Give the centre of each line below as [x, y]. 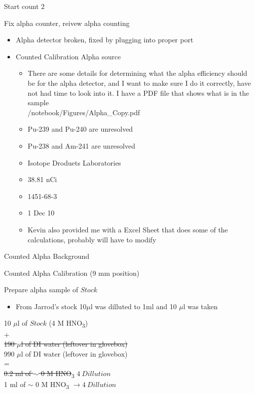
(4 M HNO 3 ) [68, 324]
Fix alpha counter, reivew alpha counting [67, 23]
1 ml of [15, 384]
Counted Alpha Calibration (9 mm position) [72, 273]
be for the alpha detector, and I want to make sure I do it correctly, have [139, 83]
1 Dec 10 [41, 213]
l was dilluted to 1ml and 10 [134, 306]
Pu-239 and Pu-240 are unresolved [80, 129]
